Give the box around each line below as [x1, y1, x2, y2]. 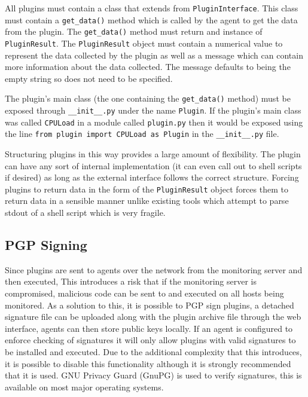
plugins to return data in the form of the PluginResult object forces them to [5, 182, 288, 195]
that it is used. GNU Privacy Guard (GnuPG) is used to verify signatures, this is [5, 369, 302, 381]
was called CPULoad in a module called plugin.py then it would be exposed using [5, 115, 303, 128]
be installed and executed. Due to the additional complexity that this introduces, [5, 346, 302, 358]
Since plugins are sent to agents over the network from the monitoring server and [5, 263, 303, 276]
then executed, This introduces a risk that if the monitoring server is [5, 275, 257, 288]
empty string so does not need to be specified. [5, 72, 173, 84]
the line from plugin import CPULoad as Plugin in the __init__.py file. [5, 127, 279, 140]
